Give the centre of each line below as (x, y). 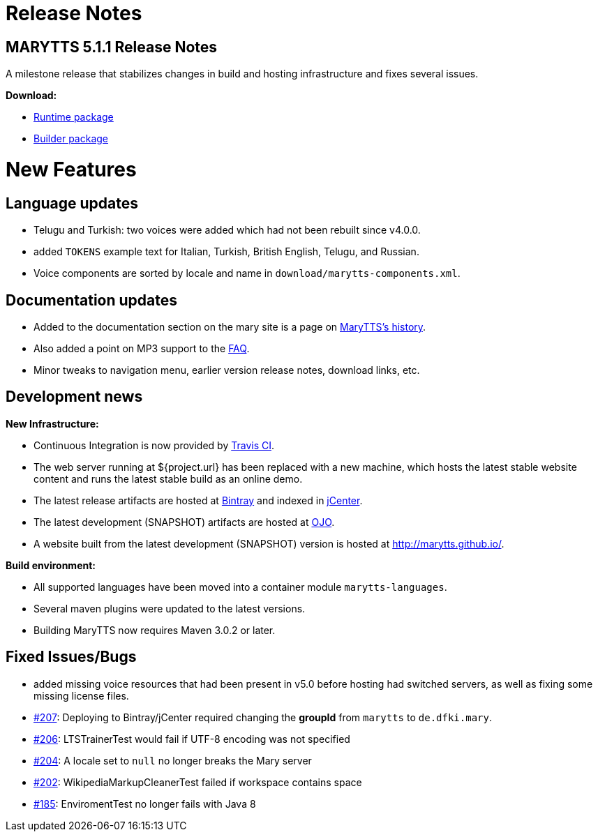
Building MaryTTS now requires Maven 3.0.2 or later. (155, 630)
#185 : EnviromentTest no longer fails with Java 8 (145, 804)
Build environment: (51, 565)
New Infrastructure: (52, 423)
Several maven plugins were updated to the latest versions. (170, 608)
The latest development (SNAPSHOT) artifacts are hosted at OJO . (184, 522)
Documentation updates (92, 300)
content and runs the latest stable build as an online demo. (168, 478)
